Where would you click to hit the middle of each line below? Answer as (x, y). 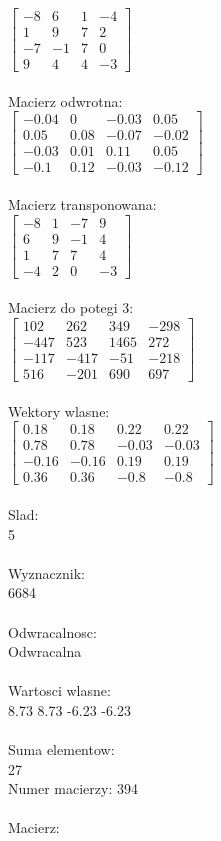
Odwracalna (45, 651)
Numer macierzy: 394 (73, 788)
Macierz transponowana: (82, 204)
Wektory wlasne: (59, 410)
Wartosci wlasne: (59, 690)
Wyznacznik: (47, 572)
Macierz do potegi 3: (71, 307)
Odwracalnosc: (52, 631)
